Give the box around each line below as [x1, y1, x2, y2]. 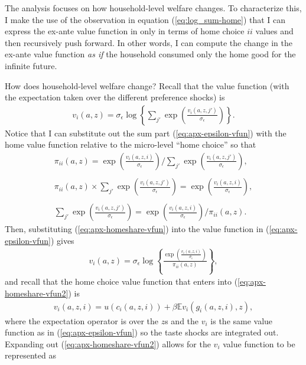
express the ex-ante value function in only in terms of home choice [5, 25, 245, 37]
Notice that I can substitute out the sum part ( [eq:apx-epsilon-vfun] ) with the [5, 126, 287, 139]
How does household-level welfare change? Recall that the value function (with [5, 79, 289, 92]
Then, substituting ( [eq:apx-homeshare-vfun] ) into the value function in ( [5, 223, 269, 235]
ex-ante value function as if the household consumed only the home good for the [5, 48, 296, 60]
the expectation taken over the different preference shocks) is [5, 91, 225, 103]
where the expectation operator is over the [5, 314, 158, 327]
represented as [5, 349, 56, 361]
